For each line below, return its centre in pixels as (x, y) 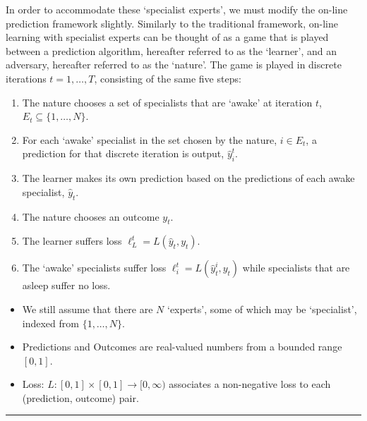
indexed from (50, 323)
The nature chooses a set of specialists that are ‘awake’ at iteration (167, 102)
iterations (26, 78)
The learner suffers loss (72, 241)
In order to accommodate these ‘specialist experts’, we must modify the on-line (177, 9)
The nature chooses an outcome (91, 216)
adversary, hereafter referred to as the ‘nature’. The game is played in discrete (174, 65)
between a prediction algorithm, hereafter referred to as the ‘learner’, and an (172, 50)
